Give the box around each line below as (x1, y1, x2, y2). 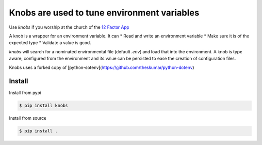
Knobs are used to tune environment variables (9, 7, 199, 18)
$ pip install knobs (19, 103, 68, 109)
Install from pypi (9, 90, 41, 96)
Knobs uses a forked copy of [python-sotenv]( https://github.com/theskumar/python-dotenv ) (9, 64, 194, 70)
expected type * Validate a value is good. (9, 40, 92, 46)
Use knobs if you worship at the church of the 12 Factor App (9, 24, 130, 30)
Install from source (9, 115, 47, 121)
